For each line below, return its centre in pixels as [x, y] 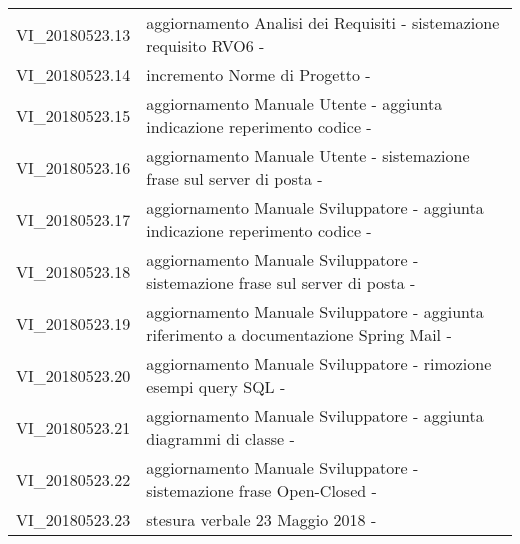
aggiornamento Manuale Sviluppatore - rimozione [319, 363]
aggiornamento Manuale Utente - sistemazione [308, 155]
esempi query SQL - [216, 386]
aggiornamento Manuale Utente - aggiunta [294, 103]
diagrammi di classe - [220, 438]
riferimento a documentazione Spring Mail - [299, 334]
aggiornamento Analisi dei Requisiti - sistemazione [323, 22]
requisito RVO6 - [205, 45]
